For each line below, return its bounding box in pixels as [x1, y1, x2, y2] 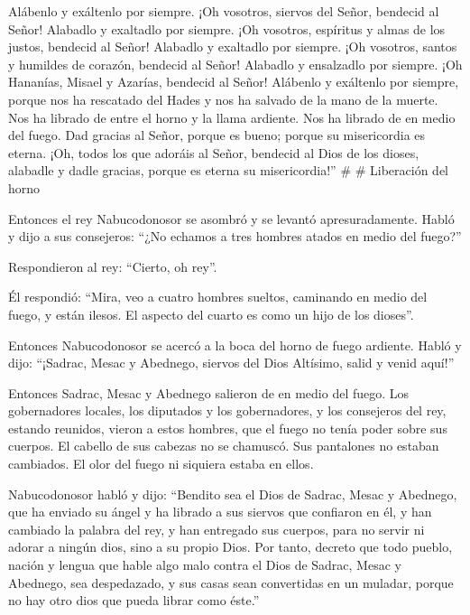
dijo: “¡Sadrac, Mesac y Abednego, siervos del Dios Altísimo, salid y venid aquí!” [8, 353, 455, 372]
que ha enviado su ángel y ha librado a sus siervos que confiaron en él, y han [8, 502, 432, 521]
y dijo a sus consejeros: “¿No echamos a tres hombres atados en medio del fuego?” [8, 227, 462, 246]
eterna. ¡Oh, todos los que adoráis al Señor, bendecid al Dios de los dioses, [8, 143, 419, 162]
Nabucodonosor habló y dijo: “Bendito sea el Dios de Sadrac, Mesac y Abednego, [8, 484, 457, 503]
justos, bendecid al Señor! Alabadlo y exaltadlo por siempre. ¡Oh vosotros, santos [8, 37, 457, 56]
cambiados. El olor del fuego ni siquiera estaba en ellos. [8, 454, 314, 473]
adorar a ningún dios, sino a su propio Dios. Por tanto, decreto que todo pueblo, [8, 537, 453, 556]
